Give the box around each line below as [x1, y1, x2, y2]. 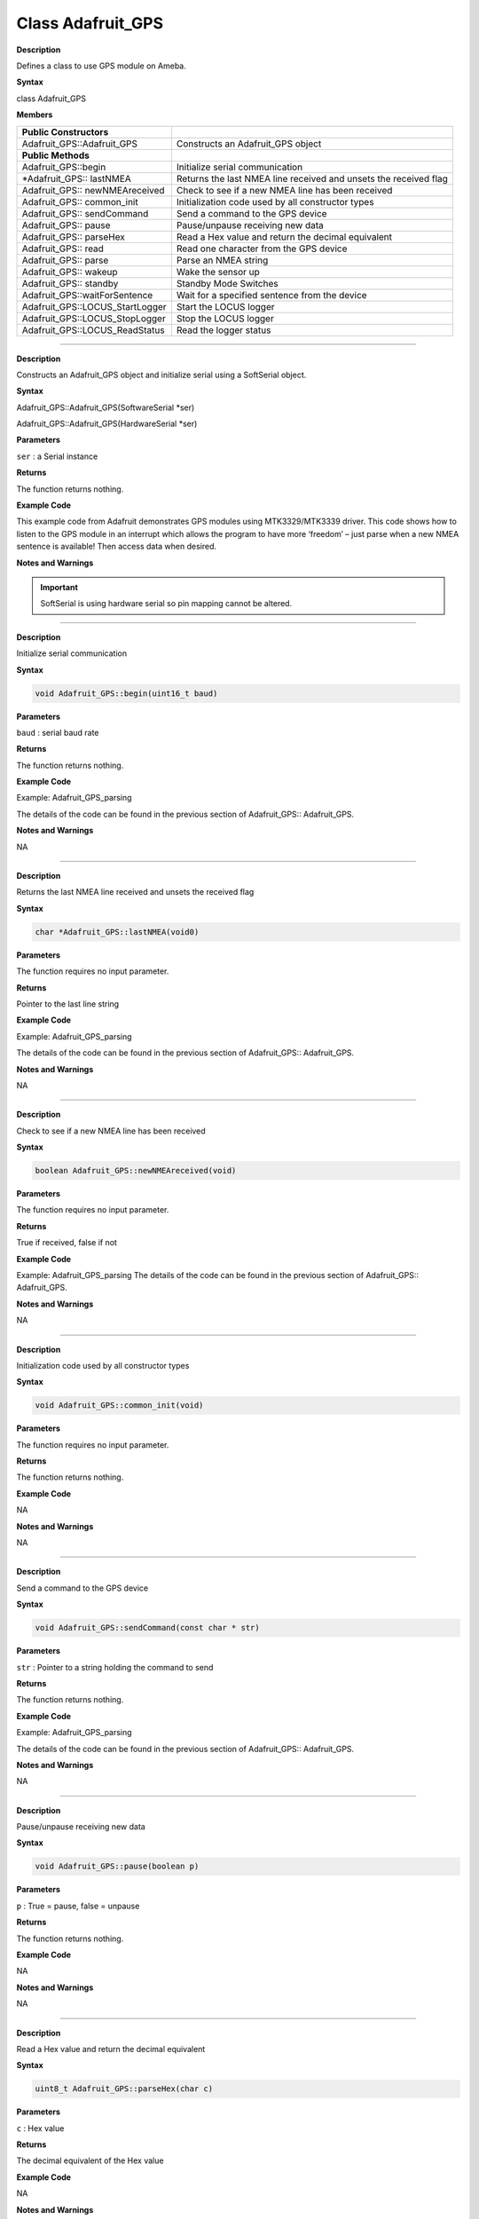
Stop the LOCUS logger [176, 312, 274, 324]
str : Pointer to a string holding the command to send [16, 1662, 214, 1672]
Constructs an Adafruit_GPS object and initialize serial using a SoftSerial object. [16, 369, 307, 380]
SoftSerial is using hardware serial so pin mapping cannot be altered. [40, 598, 293, 609]
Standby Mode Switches [176, 277, 279, 289]
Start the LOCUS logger [176, 300, 275, 312]
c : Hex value [16, 2122, 65, 2134]
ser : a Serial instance [16, 451, 98, 462]
